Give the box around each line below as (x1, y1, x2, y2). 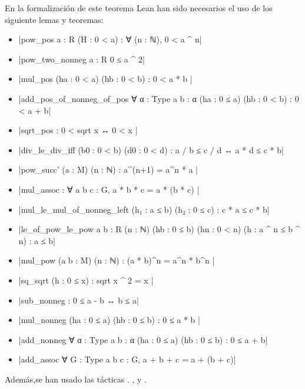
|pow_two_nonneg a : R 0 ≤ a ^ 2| (18, 52, 145, 65)
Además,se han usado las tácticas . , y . (5, 372, 147, 385)
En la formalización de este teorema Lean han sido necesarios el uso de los (5, 2, 273, 14)
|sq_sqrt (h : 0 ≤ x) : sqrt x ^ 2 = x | (18, 273, 154, 286)
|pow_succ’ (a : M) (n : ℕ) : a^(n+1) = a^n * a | (18, 163, 198, 176)
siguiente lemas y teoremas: (5, 13, 104, 25)
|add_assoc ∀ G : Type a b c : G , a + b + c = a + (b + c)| (18, 353, 236, 365)
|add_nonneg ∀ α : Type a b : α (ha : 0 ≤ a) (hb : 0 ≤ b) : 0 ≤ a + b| (18, 333, 268, 345)
